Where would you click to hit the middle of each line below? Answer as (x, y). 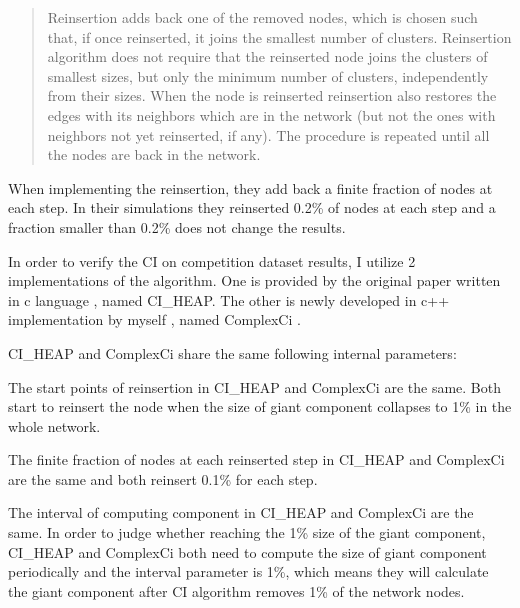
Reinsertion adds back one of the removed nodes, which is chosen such (262, 17)
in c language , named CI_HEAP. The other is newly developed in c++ (229, 299)
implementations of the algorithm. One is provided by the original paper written (254, 280)
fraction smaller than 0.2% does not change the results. (177, 226)
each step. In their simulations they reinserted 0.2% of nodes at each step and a (252, 207)
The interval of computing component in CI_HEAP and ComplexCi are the (241, 512)
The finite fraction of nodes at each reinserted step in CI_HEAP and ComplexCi (256, 459)
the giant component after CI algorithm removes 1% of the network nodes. (236, 590)
